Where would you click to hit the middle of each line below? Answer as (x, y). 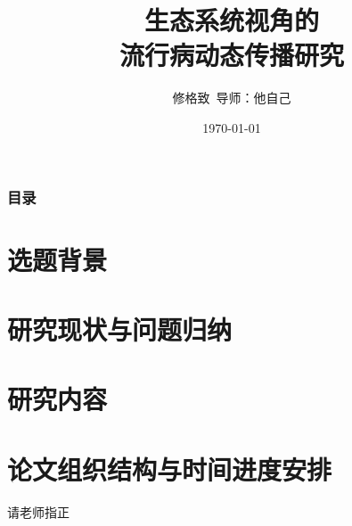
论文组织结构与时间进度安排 (170, 468)
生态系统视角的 (231, 20)
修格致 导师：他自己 (232, 98)
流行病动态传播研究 (231, 55)
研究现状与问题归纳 (120, 329)
